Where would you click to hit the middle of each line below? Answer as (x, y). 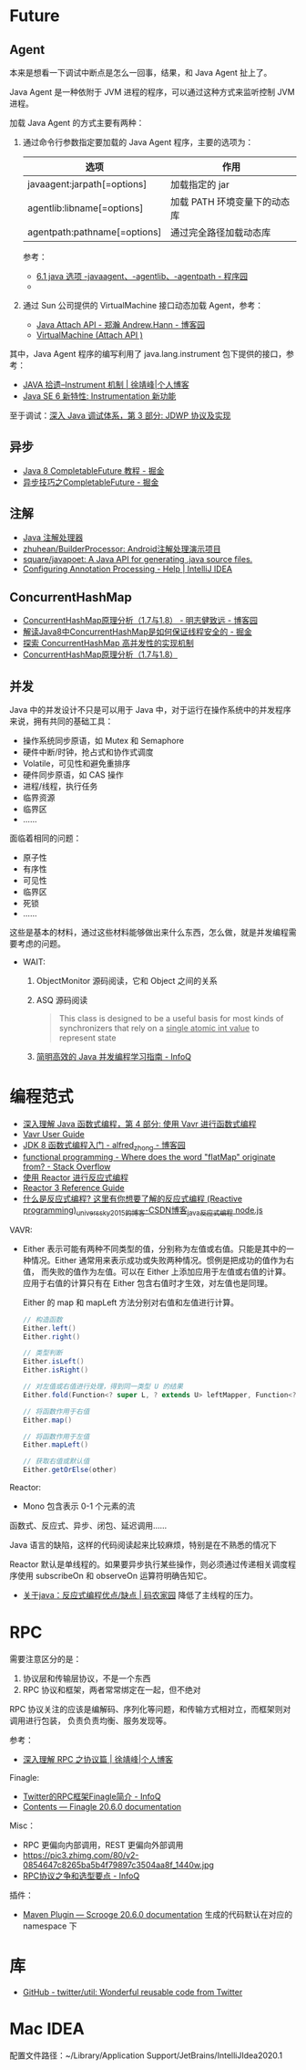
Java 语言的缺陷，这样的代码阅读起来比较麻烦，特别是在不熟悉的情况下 (143, 1545)
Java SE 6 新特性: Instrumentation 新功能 (99, 396)
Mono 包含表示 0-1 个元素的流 (79, 1506)
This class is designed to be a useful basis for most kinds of (171, 1019)
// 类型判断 (42, 1353)
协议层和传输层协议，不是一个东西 (87, 1678)
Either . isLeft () (53, 1362)
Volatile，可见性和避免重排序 (76, 764)
